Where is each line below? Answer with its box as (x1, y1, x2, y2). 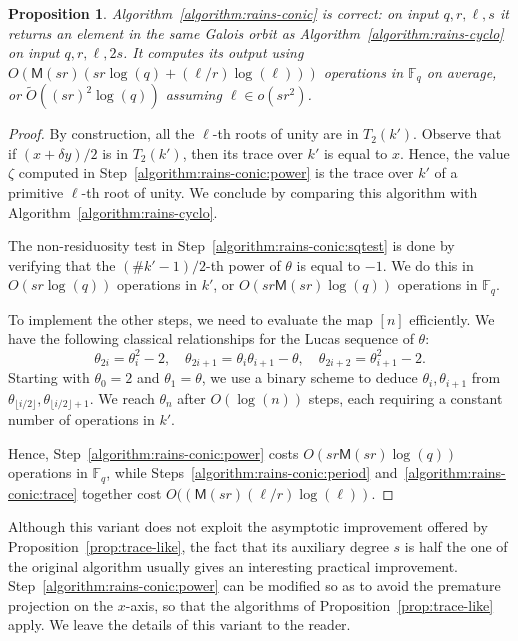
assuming (165, 84, 222, 105)
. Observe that (413, 123, 502, 144)
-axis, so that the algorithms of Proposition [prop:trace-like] (125, 594, 494, 615)
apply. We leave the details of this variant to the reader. (8, 614, 351, 635)
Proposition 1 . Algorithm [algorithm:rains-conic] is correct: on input (8, 3, 439, 23)
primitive (8, 182, 64, 203)
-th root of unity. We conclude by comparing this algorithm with (81, 182, 478, 203)
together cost (81, 482, 162, 503)
